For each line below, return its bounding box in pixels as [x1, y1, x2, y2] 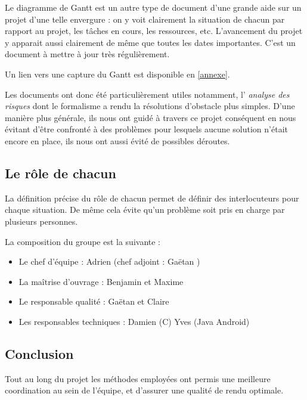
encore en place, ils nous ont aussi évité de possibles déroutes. [5, 134, 230, 147]
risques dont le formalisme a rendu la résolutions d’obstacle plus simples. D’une [5, 100, 295, 112]
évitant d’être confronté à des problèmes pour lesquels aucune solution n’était [5, 123, 288, 135]
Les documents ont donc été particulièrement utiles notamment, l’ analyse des [5, 88, 290, 100]
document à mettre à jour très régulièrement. [5, 48, 170, 60]
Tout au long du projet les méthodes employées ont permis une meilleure [5, 372, 271, 385]
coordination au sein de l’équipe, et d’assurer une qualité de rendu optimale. [5, 384, 284, 396]
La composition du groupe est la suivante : [5, 235, 161, 247]
